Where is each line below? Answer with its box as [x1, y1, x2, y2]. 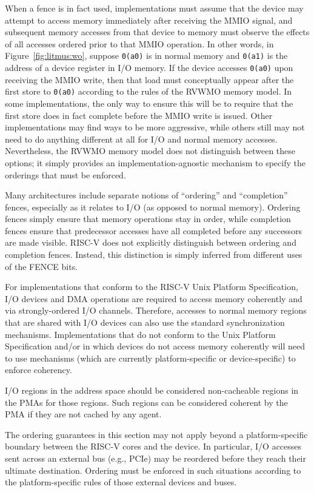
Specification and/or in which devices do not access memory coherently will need [5, 340, 305, 352]
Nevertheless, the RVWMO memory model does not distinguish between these [5, 144, 296, 157]
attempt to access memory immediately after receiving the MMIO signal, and [5, 13, 293, 26]
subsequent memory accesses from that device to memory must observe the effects [5, 25, 310, 38]
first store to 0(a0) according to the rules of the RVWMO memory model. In [5, 85, 292, 98]
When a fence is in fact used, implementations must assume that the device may [5, 2, 304, 14]
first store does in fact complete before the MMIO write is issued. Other [5, 109, 273, 121]
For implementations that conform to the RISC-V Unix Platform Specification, [5, 280, 298, 293]
